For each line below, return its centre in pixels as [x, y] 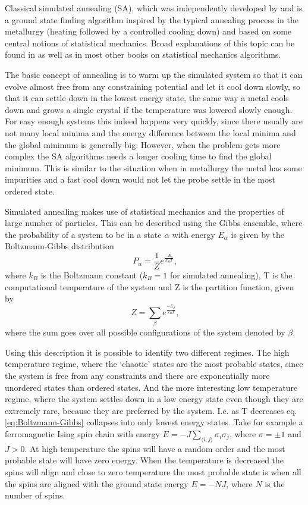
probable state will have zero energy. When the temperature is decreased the [144, 460]
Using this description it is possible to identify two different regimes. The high [147, 352]
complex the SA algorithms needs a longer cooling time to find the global [138, 156]
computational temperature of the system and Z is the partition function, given [150, 286]
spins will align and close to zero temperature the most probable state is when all [153, 471]
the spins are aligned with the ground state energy [97, 483]
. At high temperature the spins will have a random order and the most [155, 448]
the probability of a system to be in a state [83, 234]
